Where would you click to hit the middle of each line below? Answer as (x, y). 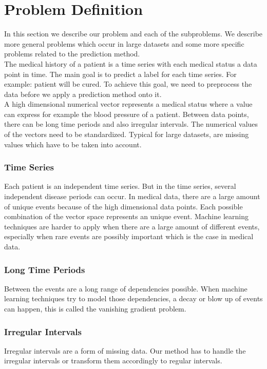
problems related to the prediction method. (72, 54)
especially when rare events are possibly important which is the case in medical (129, 236)
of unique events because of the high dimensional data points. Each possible (123, 206)
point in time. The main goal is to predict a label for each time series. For (120, 74)
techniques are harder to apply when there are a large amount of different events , (132, 226)
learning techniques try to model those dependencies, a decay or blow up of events (133, 298)
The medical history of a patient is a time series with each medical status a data (131, 63)
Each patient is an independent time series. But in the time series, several (120, 186)
